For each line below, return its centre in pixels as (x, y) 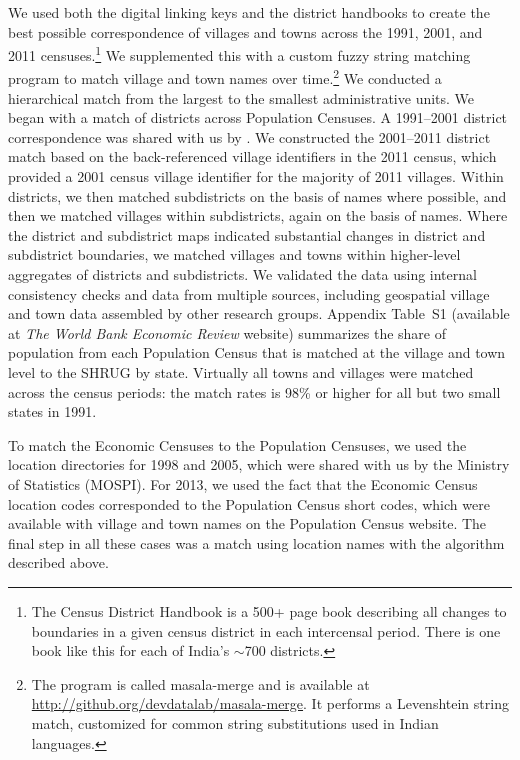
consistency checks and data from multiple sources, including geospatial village (249, 293)
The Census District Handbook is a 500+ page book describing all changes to (269, 610)
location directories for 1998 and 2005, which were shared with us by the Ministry (259, 464)
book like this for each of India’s (130, 650)
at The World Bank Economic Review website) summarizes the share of (227, 332)
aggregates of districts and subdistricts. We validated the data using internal (242, 274)
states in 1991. (52, 411)
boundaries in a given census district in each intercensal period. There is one (266, 630)
